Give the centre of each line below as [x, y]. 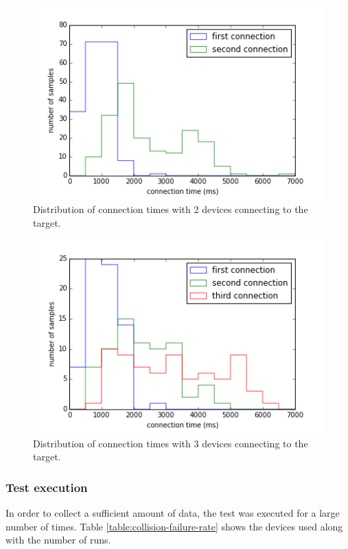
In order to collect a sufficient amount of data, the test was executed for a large [173, 513]
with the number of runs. [58, 540]
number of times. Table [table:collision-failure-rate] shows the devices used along [174, 526]
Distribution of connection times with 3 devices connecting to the [171, 443]
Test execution [47, 487]
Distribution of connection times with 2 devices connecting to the [171, 209]
